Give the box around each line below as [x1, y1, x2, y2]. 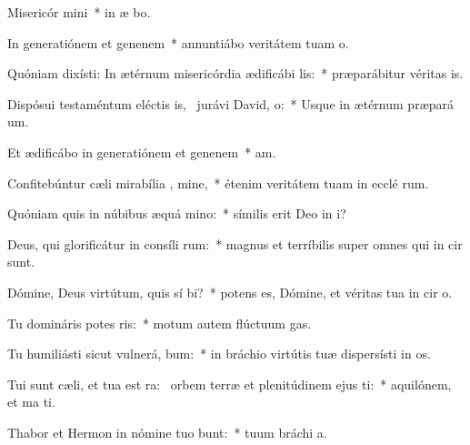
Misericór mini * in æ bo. [7, 3, 151, 21]
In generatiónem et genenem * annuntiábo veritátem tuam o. [7, 33, 349, 52]
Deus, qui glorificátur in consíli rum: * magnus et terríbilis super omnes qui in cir [7, 234, 463, 253]
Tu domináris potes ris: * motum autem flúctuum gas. [7, 313, 312, 332]
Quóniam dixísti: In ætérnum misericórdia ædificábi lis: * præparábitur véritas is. [7, 64, 464, 83]
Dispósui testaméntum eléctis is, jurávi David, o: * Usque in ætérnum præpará [7, 94, 455, 113]
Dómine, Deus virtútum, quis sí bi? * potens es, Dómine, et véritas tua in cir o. [7, 282, 453, 301]
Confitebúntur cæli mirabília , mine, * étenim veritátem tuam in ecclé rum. [7, 173, 429, 192]
